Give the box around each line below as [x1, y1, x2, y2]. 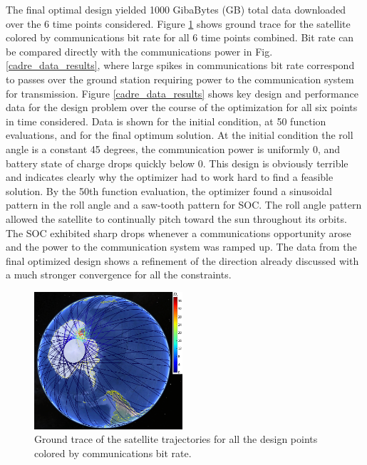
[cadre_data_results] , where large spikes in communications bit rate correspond [6, 58, 355, 73]
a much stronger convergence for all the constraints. [6, 267, 232, 282]
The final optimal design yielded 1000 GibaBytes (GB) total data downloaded [6, 2, 346, 16]
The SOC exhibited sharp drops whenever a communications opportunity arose [6, 225, 351, 240]
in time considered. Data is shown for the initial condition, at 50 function [6, 113, 326, 128]
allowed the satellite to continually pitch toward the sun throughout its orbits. [6, 211, 347, 226]
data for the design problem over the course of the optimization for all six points [6, 100, 358, 115]
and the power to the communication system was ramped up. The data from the [6, 239, 357, 254]
